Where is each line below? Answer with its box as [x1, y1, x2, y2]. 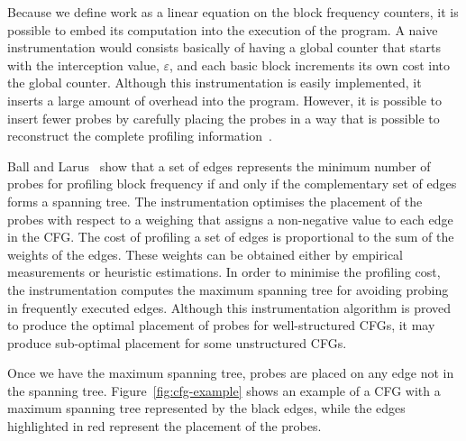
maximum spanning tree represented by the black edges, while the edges [7, 399, 406, 418]
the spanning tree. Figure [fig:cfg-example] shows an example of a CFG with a [7, 381, 441, 400]
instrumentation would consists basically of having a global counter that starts [7, 38, 441, 57]
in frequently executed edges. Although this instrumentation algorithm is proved [7, 298, 452, 317]
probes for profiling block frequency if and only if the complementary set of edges [7, 174, 457, 193]
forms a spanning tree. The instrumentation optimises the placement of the [7, 191, 423, 210]
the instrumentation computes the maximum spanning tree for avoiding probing [7, 280, 449, 299]
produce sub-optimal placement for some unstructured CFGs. [7, 333, 347, 352]
